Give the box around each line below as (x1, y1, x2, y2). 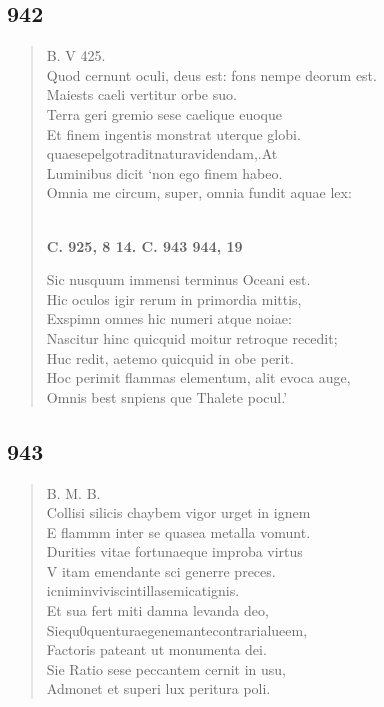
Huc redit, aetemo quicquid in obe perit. (46, 347, 294, 368)
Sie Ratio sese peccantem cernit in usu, (46, 658, 286, 679)
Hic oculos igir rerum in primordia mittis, (46, 288, 302, 309)
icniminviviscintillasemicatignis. (46, 580, 240, 601)
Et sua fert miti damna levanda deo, (46, 600, 269, 621)
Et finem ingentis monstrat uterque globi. (46, 123, 301, 144)
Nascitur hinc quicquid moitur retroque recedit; (46, 327, 338, 348)
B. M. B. (46, 482, 101, 503)
